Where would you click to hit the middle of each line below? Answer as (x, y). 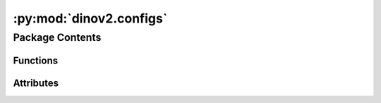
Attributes (36, 83)
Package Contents (57, 37)
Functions (36, 60)
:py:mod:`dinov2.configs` (90, 18)
